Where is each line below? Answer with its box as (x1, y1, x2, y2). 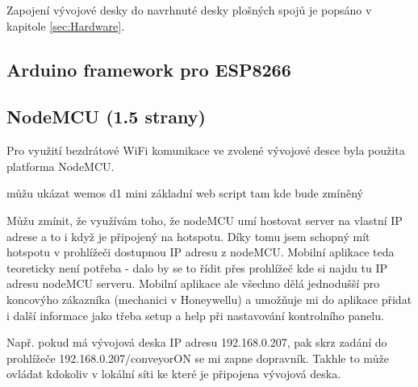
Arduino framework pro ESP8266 (6, 56, 291, 81)
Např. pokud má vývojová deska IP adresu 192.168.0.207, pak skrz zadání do (6, 334, 387, 351)
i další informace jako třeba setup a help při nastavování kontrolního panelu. (6, 306, 384, 323)
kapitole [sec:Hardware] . (6, 17, 125, 34)
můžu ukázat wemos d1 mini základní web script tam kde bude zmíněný (6, 185, 363, 202)
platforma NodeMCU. (6, 157, 115, 174)
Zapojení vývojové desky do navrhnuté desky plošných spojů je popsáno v (6, 2, 372, 18)
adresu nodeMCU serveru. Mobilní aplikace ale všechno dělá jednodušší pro (6, 275, 380, 292)
